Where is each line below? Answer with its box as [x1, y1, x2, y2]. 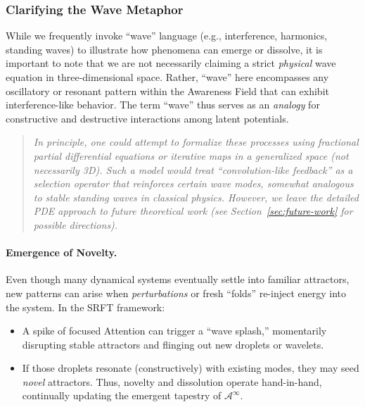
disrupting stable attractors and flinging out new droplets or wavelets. [22, 337, 324, 351]
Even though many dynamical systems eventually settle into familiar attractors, [6, 272, 350, 287]
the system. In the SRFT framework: [6, 299, 165, 314]
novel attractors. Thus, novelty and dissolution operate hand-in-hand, [22, 374, 322, 389]
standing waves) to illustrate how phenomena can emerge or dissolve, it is [6, 42, 323, 56]
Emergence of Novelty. [6, 245, 117, 260]
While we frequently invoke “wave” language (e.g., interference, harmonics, [6, 28, 328, 43]
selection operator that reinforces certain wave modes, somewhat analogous [33, 176, 354, 191]
